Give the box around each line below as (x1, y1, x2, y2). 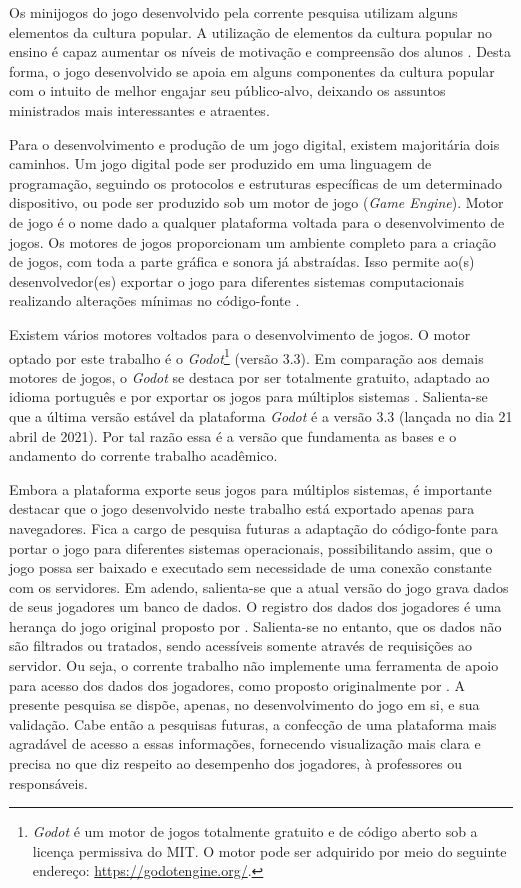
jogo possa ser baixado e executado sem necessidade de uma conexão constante (9, 557, 492, 578)
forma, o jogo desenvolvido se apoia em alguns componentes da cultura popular (9, 60, 495, 81)
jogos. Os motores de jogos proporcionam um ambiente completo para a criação (9, 231, 496, 252)
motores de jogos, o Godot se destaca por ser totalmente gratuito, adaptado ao (9, 366, 490, 387)
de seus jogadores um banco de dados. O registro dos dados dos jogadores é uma (9, 596, 502, 617)
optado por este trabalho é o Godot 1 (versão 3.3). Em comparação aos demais (9, 344, 484, 368)
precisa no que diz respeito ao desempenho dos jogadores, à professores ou (9, 753, 463, 774)
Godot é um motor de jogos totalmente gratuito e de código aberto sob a (32, 821, 478, 842)
